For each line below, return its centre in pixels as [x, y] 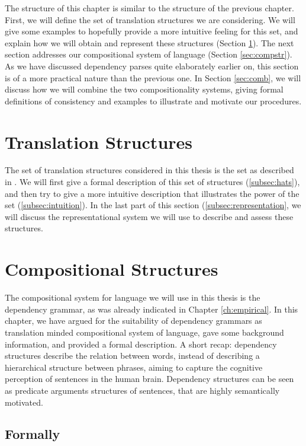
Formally [33, 434]
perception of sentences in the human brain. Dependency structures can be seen [149, 379]
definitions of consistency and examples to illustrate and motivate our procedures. [153, 101]
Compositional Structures [112, 269]
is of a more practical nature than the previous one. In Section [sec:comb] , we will [153, 77]
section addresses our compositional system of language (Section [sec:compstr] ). [149, 54]
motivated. [24, 402]
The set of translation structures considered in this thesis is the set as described [149, 170]
